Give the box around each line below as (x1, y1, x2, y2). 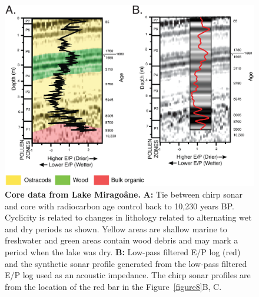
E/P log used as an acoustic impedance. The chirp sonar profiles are (5, 269, 251, 281)
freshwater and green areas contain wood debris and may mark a (5, 234, 238, 246)
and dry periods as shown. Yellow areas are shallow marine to (5, 222, 227, 235)
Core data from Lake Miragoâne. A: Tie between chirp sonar (5, 188, 243, 201)
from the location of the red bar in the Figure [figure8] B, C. (5, 280, 222, 292)
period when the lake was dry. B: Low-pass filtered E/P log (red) (5, 246, 241, 258)
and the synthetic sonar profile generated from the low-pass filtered (5, 257, 247, 269)
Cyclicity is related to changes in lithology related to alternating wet (5, 211, 252, 223)
